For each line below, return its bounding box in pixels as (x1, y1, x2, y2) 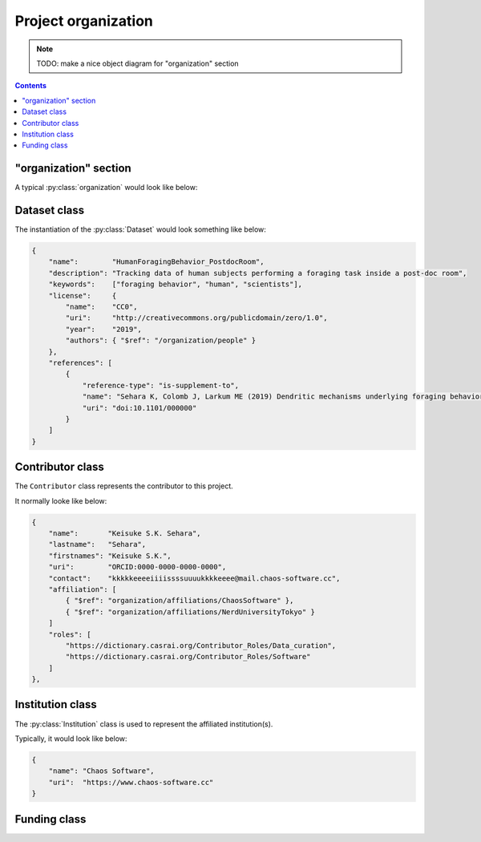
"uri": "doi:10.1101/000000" (82, 403, 197, 412)
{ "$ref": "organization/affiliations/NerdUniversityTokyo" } (65, 607, 316, 617)
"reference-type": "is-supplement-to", (82, 381, 240, 390)
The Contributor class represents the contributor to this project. (14, 481, 234, 491)
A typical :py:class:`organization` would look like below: (14, 183, 198, 192)
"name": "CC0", (65, 302, 138, 312)
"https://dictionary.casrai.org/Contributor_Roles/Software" (65, 652, 311, 662)
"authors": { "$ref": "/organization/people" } (65, 336, 257, 345)
